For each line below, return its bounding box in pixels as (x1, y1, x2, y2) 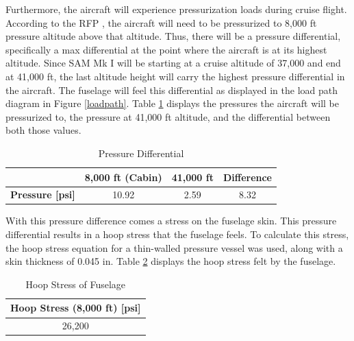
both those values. (5, 123, 81, 137)
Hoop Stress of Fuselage (25, 277, 126, 291)
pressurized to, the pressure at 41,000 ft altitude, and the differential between (5, 109, 331, 124)
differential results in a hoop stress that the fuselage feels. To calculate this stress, (5, 227, 349, 242)
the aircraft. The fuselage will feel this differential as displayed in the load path (5, 82, 338, 97)
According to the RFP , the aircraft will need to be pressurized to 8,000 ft (5, 15, 317, 30)
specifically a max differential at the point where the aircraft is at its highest (5, 42, 327, 56)
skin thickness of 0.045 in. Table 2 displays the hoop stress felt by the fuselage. (5, 254, 336, 268)
